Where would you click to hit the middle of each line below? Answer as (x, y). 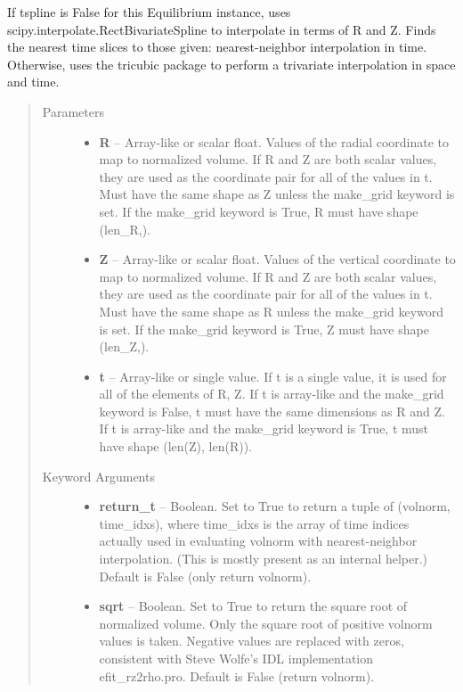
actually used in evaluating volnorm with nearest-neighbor (258, 541)
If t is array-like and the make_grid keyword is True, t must (264, 428)
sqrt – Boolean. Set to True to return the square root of (253, 606)
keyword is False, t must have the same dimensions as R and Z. (272, 411)
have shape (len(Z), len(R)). (175, 446)
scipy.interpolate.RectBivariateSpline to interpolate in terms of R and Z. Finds (222, 29)
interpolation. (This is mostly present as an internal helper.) (264, 559)
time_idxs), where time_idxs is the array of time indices (254, 523)
